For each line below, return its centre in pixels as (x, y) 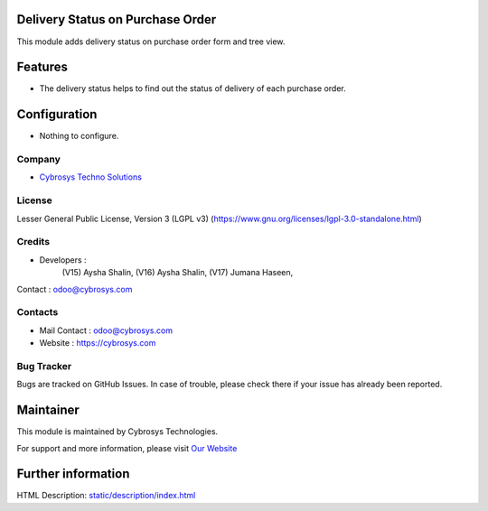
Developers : (63, 260)
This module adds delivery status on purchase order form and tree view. (151, 42)
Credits (33, 242)
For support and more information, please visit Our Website (127, 448)
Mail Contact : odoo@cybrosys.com (106, 330)
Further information (73, 474)
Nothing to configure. (79, 136)
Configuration (57, 114)
